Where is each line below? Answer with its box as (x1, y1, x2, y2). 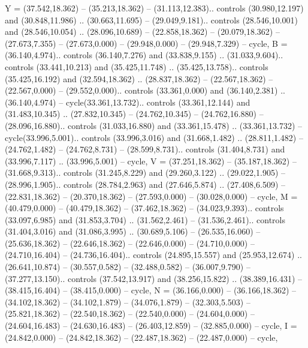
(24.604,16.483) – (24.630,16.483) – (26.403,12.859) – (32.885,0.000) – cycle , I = (5, 319, 297, 332)
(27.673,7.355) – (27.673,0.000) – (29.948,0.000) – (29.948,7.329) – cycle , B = (5, 37, 288, 49)
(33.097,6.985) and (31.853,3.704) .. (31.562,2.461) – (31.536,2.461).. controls (5, 213, 285, 226)
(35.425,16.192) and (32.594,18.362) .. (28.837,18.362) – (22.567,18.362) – (5, 72, 273, 85)
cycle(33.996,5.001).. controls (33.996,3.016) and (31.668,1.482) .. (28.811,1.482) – (5, 131, 303, 143)
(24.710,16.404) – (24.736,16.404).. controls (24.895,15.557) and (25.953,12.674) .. (5, 248, 302, 261)
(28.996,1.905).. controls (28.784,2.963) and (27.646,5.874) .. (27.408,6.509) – (5, 178, 285, 190)
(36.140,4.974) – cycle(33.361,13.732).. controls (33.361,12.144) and (5, 95, 250, 108)
